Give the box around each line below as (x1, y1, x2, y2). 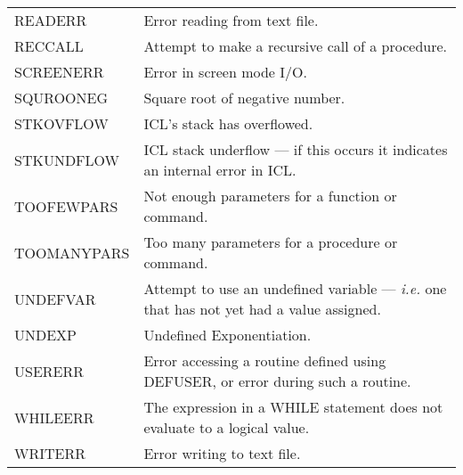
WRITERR (14, 443, 86, 463)
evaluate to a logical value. (143, 417, 310, 438)
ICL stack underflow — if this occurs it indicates (143, 139, 448, 160)
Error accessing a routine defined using (143, 350, 386, 371)
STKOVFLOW (14, 113, 109, 134)
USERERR (14, 360, 85, 381)
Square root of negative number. (143, 87, 345, 108)
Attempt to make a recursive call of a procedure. (143, 36, 448, 56)
